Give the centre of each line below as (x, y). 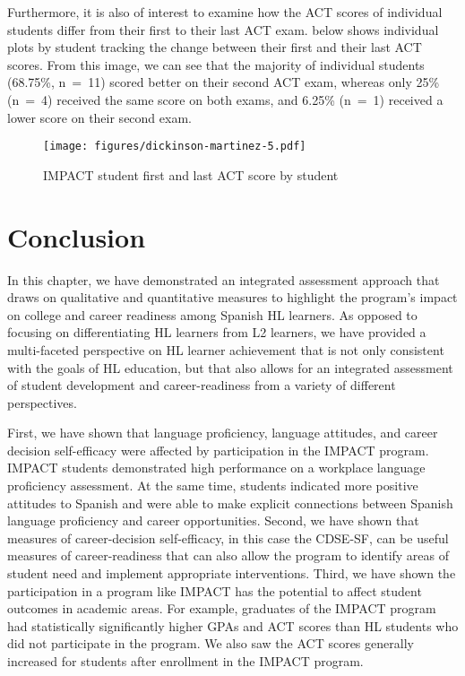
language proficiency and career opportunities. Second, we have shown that (213, 520)
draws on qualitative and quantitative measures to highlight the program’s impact (232, 297)
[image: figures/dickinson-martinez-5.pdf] (175, 147)
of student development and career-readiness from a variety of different (202, 385)
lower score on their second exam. (99, 117)
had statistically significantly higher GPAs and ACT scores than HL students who (233, 625)
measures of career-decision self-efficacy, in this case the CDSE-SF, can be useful (228, 537)
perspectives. (42, 402)
